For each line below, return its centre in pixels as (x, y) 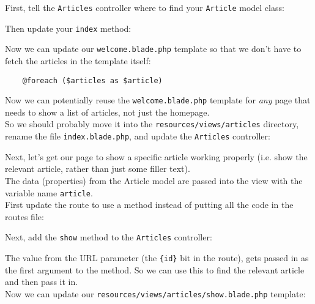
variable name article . (49, 192)
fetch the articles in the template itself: (78, 60)
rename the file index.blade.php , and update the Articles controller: (138, 136)
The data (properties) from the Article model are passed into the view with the (154, 180)
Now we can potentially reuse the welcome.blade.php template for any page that (158, 100)
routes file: (24, 216)
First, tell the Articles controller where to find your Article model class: (145, 7)
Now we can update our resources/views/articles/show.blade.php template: (155, 293)
